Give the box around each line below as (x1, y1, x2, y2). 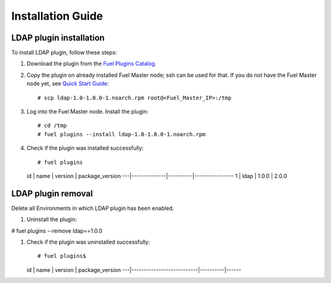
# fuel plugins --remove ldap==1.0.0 (11, 227, 103, 235)
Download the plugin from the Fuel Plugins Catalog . (26, 60, 157, 68)
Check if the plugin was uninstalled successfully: (26, 238, 150, 246)
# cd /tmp (37, 122, 67, 129)
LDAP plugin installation (11, 33, 105, 43)
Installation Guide (11, 9, 104, 23)
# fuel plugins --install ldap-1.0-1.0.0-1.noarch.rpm (37, 131, 206, 138)
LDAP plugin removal (11, 188, 93, 199)
